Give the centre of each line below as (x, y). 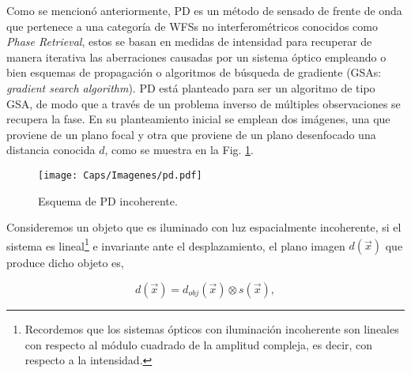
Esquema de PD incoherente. (108, 200)
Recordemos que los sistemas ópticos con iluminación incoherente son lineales (212, 329)
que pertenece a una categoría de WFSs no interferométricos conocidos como (192, 26)
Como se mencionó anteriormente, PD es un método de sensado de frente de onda (204, 10)
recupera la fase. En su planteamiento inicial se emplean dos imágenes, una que (198, 119)
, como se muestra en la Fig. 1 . (179, 150)
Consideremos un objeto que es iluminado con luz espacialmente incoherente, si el (204, 227)
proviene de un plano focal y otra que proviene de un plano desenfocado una (191, 134)
